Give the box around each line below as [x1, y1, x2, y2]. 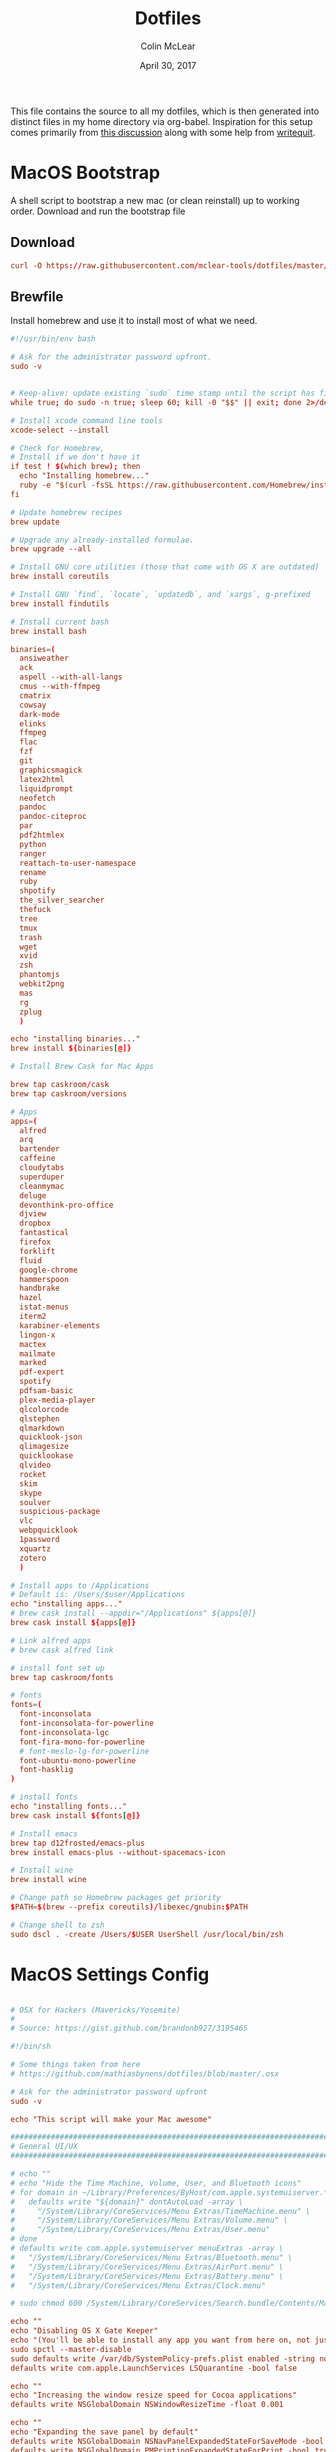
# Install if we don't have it [10, 452, 141, 462]
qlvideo [19, 1460, 52, 1470]
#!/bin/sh [10, 2042, 52, 2052]
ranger [19, 848, 47, 859]
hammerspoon [19, 1274, 70, 1284]
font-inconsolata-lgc [19, 1727, 110, 1737]
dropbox [19, 1218, 52, 1229]
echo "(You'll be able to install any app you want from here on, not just [10, 2335, 333, 2346]
